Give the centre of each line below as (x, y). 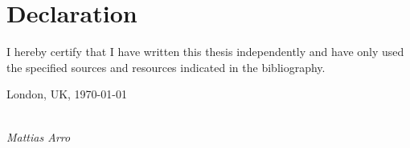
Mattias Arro (39, 136)
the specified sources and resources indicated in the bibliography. (166, 67)
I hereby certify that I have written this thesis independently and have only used (205, 52)
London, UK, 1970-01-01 (67, 94)
